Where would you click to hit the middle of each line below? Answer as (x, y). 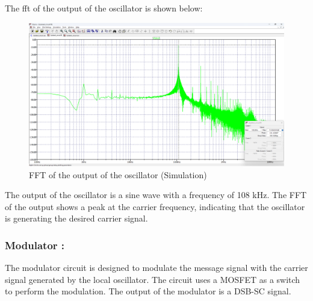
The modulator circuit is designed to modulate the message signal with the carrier (156, 268)
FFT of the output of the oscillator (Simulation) (118, 174)
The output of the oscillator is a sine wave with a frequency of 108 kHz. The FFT (156, 195)
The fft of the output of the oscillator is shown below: (104, 8)
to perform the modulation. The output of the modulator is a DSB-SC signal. (148, 291)
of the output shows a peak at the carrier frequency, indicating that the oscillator (155, 206)
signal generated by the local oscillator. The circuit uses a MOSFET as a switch (153, 279)
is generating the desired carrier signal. (76, 218)
